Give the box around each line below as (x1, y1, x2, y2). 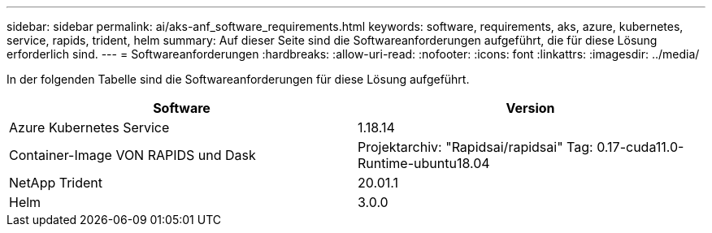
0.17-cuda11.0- (597, 139, 684, 155)
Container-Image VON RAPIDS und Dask (9, 147, 256, 163)
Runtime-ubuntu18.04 (358, 155, 490, 171)
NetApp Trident (9, 175, 103, 191)
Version (506, 100, 555, 116)
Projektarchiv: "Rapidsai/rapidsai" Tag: (358, 139, 593, 155)
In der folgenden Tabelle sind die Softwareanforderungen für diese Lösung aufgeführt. (7, 72, 470, 86)
